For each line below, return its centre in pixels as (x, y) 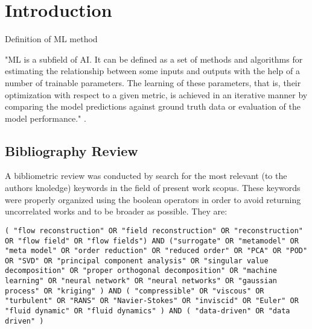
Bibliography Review (72, 150)
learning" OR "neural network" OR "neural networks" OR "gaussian (141, 281)
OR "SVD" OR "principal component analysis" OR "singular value (137, 261)
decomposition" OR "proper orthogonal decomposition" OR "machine (141, 271)
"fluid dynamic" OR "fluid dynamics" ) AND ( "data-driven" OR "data (148, 311)
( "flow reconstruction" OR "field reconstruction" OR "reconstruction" (154, 230)
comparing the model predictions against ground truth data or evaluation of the (153, 106)
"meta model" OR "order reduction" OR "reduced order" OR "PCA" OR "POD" (156, 251)
